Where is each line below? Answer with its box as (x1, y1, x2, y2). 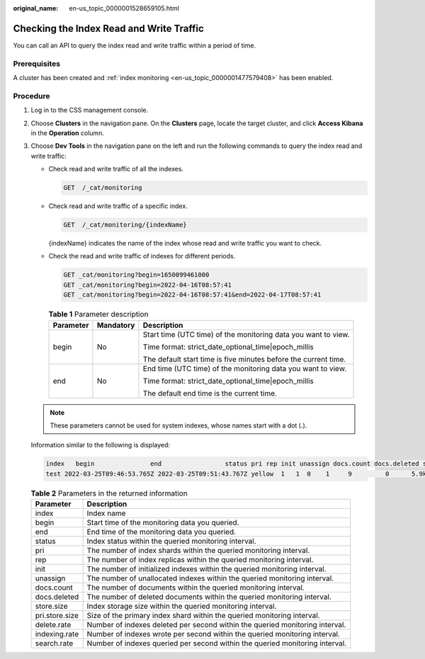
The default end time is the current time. (142, 388, 278, 398)
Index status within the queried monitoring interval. (86, 537, 256, 546)
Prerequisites (13, 59, 60, 69)
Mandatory (96, 320, 135, 330)
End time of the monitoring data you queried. (86, 527, 237, 537)
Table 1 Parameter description (48, 309, 149, 319)
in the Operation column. (30, 128, 104, 137)
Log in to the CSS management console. (30, 106, 149, 115)
